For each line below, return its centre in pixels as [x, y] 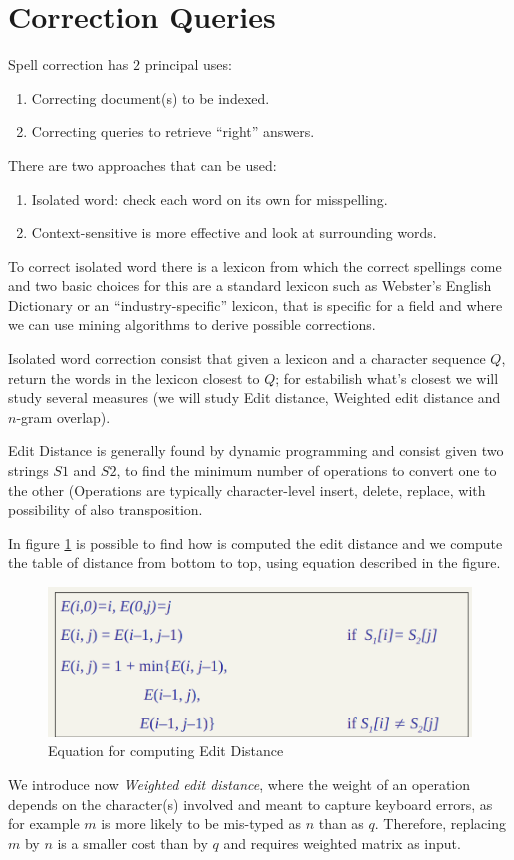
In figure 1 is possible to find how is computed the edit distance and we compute [255, 542]
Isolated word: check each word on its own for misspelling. [209, 198]
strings [28, 470]
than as [341, 823]
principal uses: [188, 64]
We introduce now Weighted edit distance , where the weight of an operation [239, 784]
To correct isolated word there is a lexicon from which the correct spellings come [255, 265]
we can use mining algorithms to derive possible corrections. [192, 324]
